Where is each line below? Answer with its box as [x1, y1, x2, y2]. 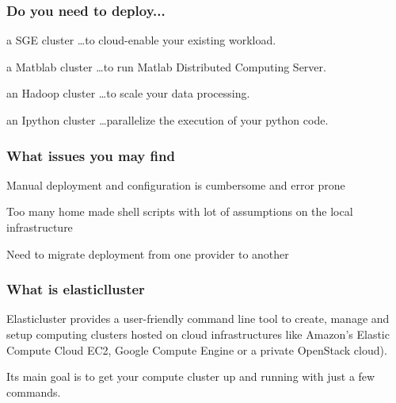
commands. [6, 383, 61, 400]
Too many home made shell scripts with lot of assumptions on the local [6, 203, 353, 220]
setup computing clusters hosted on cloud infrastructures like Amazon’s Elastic [6, 326, 390, 342]
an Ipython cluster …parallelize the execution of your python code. [6, 112, 329, 128]
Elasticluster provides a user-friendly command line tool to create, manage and [6, 310, 390, 327]
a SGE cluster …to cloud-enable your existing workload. [6, 32, 276, 48]
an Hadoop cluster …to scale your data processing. [6, 85, 250, 102]
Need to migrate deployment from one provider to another [6, 245, 289, 262]
